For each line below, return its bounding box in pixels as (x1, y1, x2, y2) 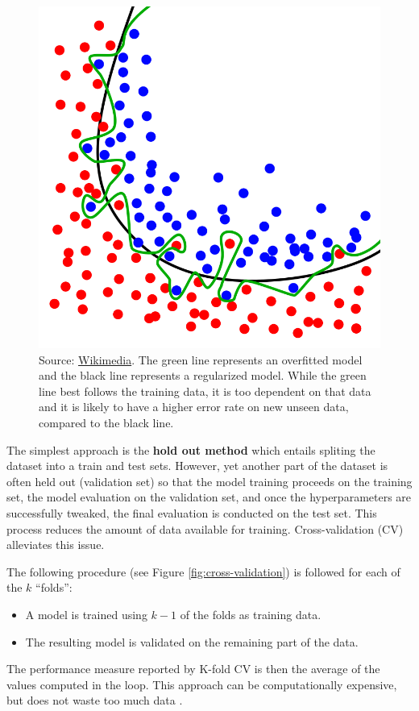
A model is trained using (25, 605, 147, 622)
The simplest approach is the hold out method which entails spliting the (6, 441, 375, 458)
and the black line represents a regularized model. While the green (39, 367, 367, 384)
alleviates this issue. (6, 536, 105, 553)
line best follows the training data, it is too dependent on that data (39, 382, 371, 399)
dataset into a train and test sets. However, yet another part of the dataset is (6, 457, 388, 474)
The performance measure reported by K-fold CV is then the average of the (6, 660, 380, 677)
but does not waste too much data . (6, 692, 183, 709)
